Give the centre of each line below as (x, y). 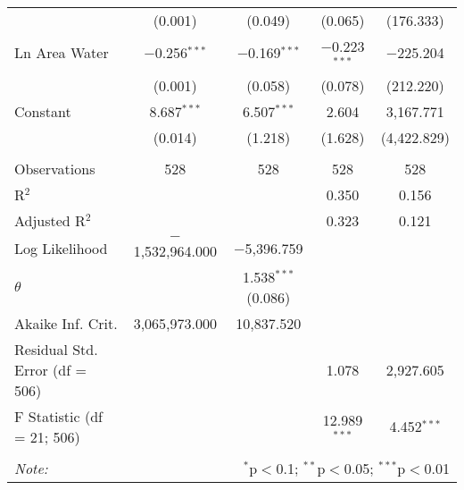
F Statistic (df (58, 416)
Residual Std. (56, 349)
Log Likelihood (61, 249)
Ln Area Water (62, 53)
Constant (43, 111)
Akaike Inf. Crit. (66, 323)
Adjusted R (50, 220)
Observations (55, 168)
